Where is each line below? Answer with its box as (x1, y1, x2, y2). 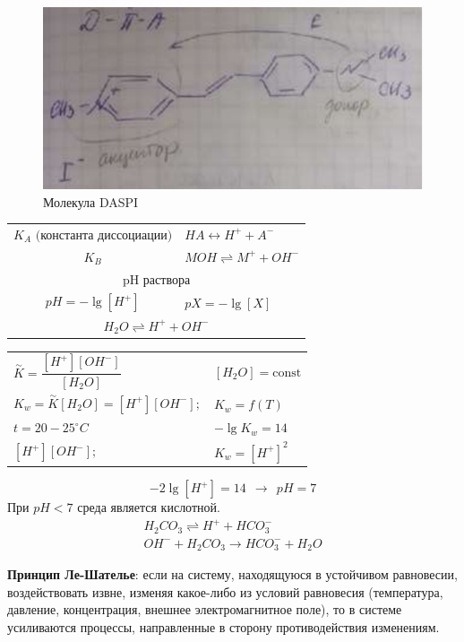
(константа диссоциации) (35, 229, 173, 242)
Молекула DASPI (43, 192, 139, 211)
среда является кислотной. (77, 498, 220, 516)
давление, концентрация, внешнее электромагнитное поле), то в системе (7, 600, 402, 619)
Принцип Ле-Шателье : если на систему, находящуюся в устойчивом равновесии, (7, 565, 458, 584)
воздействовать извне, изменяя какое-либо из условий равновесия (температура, (7, 582, 443, 601)
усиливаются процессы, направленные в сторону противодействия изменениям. (7, 617, 440, 636)
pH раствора (122, 273, 191, 287)
